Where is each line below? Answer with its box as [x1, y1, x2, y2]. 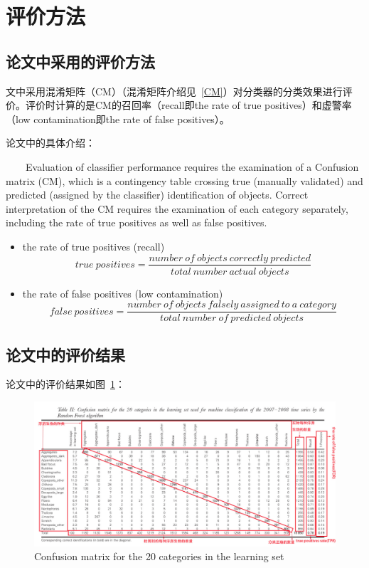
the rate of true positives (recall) [22, 238, 165, 253]
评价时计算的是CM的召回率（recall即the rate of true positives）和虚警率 [25, 98, 352, 112]
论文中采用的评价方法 [6, 50, 155, 72]
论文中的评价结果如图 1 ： [6, 377, 125, 391]
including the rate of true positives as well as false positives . [6, 215, 267, 230]
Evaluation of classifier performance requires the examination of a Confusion [25, 159, 359, 174]
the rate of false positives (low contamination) [22, 285, 223, 300]
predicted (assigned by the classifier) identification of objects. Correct [6, 187, 309, 202]
